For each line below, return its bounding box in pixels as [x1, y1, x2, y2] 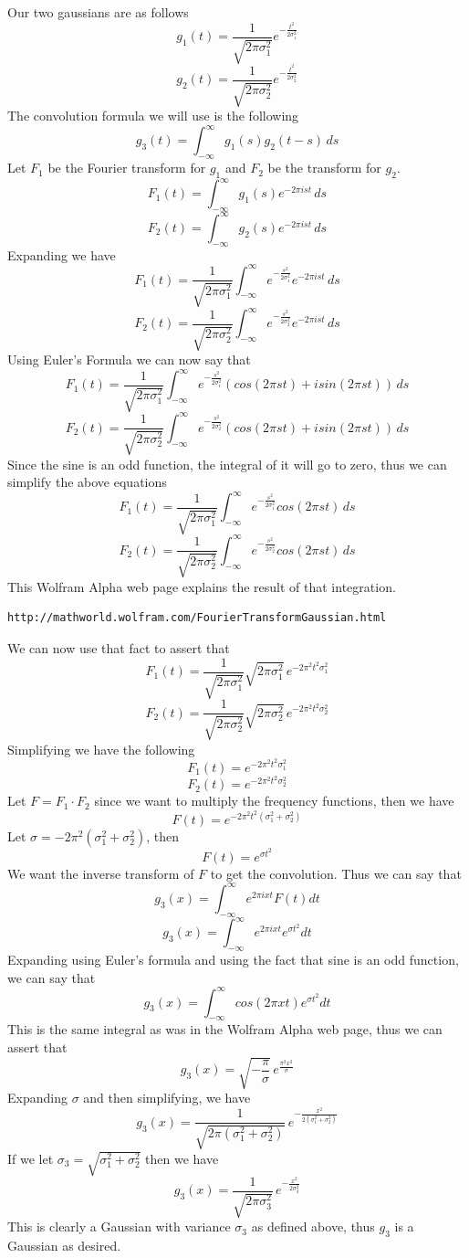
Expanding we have [7, 245, 116, 264]
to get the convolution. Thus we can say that [210, 863, 462, 883]
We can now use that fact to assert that [7, 639, 230, 658]
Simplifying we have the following [7, 739, 195, 758]
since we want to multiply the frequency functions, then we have [94, 791, 454, 810]
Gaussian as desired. [7, 1235, 121, 1254]
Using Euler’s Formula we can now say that [7, 350, 251, 369]
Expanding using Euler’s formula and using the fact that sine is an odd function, [7, 949, 459, 968]
